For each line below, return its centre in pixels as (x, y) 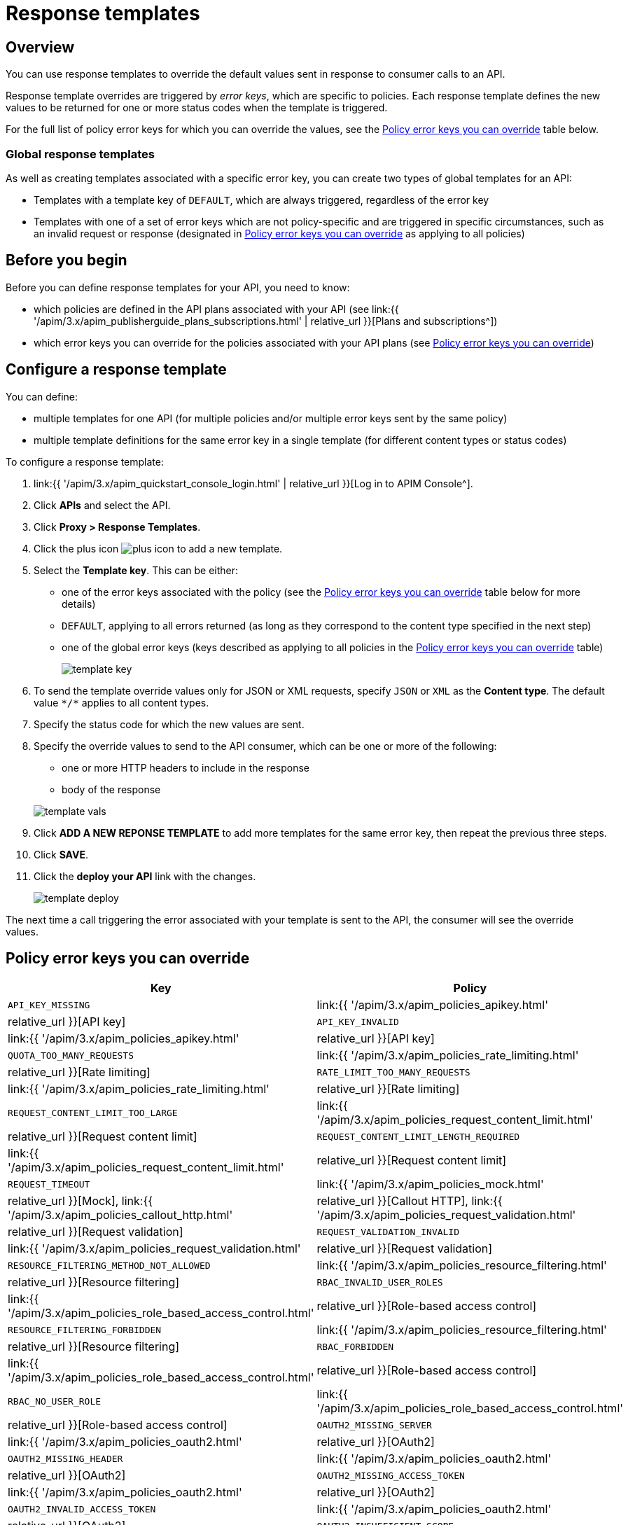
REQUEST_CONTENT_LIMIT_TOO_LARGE (93, 1113)
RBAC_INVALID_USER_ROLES (380, 1282)
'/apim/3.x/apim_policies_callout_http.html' (120, 1215)
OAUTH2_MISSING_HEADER (65, 1458)
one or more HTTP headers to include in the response (186, 767)
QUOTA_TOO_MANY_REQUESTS (71, 1055)
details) (79, 604)
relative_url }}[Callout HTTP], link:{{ (410, 1201)
